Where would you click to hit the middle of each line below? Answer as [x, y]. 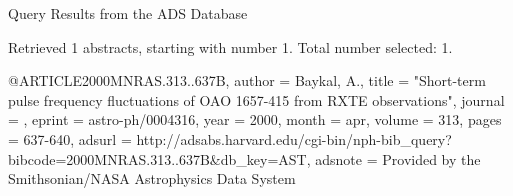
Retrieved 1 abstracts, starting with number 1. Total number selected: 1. [230, 46]
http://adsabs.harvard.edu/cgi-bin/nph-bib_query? [294, 138]
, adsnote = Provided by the [393, 158]
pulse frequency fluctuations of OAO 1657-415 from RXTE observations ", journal [256, 99]
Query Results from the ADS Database [128, 13]
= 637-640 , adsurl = [70, 138]
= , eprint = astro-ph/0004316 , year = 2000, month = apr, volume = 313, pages [255, 119]
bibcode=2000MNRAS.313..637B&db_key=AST [157, 158]
